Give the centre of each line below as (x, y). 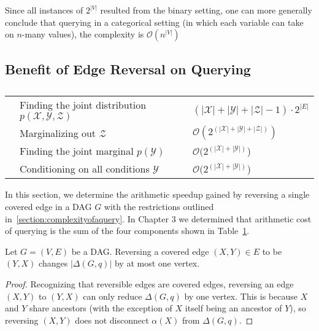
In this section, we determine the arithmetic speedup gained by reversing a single (157, 194)
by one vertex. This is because (241, 296)
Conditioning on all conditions (85, 169)
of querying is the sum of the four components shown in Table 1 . (127, 231)
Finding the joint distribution (83, 105)
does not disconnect (112, 320)
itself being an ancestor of (233, 308)
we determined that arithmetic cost (245, 218)
